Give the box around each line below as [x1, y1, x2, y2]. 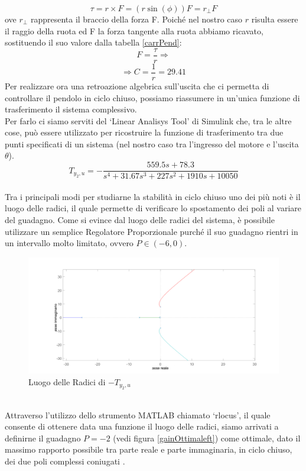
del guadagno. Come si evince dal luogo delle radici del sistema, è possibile [5, 213, 275, 225]
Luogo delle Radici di [28, 375, 106, 388]
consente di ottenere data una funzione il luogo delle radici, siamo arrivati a [5, 420, 279, 433]
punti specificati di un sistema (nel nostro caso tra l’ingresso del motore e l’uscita [5, 137, 299, 150]
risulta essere [251, 13, 298, 25]
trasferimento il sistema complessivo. [5, 103, 137, 115]
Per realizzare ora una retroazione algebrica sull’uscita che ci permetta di [5, 79, 269, 92]
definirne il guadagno [5, 431, 81, 444]
